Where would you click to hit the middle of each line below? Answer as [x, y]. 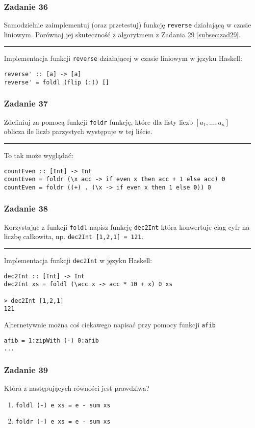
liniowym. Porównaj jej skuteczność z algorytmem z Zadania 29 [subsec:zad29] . [122, 34]
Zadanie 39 [26, 369]
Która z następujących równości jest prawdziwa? [77, 388]
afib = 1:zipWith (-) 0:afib [51, 340]
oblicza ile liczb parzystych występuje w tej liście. [78, 131]
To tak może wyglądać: [39, 155]
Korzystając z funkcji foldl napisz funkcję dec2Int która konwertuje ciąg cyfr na [127, 227]
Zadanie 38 [26, 208]
